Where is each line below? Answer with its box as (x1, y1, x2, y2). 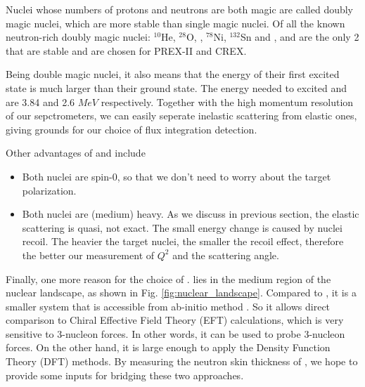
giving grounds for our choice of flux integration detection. (6, 122, 257, 136)
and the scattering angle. (172, 247, 279, 262)
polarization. (22, 183, 77, 197)
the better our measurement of (22, 247, 155, 262)
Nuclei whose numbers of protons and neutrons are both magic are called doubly (6, 2, 354, 16)
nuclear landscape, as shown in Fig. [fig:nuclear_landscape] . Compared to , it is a (6, 285, 357, 300)
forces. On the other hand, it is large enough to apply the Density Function (6, 340, 331, 355)
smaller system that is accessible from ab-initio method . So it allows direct (6, 299, 331, 313)
